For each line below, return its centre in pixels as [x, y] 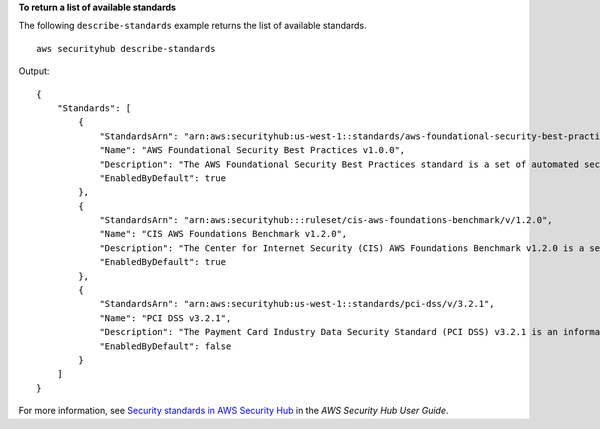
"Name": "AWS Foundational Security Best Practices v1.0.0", [252, 150]
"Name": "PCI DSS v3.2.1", [165, 318]
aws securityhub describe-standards [126, 48]
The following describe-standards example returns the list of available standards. [192, 26]
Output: [34, 71]
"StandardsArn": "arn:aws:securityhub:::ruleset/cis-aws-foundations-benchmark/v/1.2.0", [326, 220]
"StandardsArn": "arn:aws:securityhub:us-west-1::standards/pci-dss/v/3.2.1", [297, 304]
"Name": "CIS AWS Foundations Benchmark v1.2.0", [223, 234]
